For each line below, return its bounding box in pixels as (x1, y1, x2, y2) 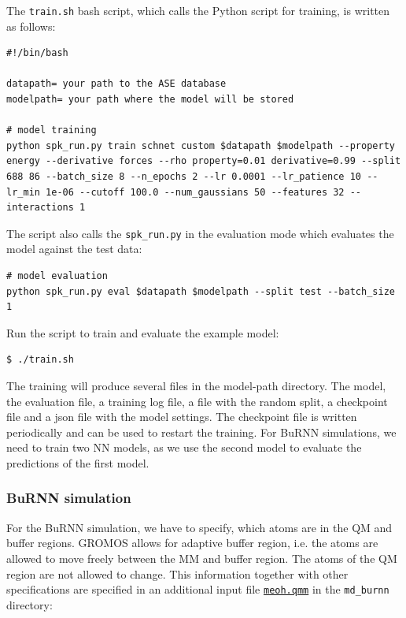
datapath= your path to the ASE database (6, 78, 227, 90)
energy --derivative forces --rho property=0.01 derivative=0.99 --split (6, 155, 401, 167)
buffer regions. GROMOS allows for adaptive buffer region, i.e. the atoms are (6, 534, 378, 551)
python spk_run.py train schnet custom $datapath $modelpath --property (6, 140, 395, 151)
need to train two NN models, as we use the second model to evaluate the (6, 439, 362, 456)
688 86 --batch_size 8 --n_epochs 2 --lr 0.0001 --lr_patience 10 (6, 171, 362, 182)
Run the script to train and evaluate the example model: (6, 324, 279, 341)
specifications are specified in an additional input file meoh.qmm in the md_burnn (6, 581, 389, 598)
